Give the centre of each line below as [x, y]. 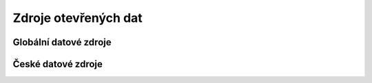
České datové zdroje [58, 64]
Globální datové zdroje [62, 42]
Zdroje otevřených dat [77, 18]
